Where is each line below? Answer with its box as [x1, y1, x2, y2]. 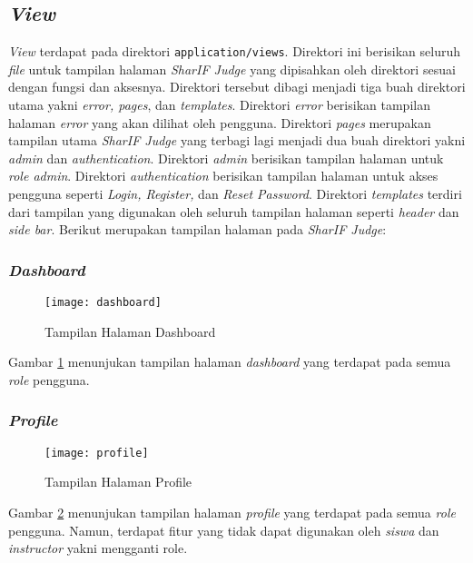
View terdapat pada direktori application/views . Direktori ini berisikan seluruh [8, 42, 461, 61]
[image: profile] [44, 446, 149, 459]
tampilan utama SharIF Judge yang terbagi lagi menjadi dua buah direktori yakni [8, 131, 466, 150]
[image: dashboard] [44, 296, 162, 310]
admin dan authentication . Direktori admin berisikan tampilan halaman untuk [8, 148, 444, 167]
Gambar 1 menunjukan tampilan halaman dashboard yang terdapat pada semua [8, 352, 451, 371]
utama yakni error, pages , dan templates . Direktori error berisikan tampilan [8, 95, 430, 114]
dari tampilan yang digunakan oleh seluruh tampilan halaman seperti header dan [8, 202, 459, 221]
